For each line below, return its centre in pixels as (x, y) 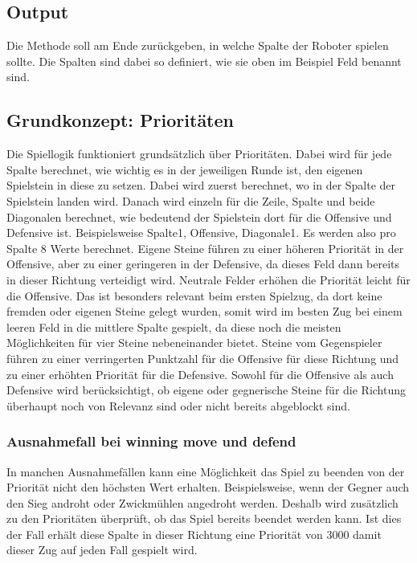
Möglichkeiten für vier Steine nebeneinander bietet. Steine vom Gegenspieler (194, 343)
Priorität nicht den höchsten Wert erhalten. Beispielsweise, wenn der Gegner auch (208, 487)
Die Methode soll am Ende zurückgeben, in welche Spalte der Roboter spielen (198, 45)
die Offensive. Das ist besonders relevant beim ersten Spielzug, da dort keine (194, 295)
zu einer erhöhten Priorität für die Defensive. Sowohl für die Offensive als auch (200, 374)
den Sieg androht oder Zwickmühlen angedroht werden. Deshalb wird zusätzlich (202, 502)
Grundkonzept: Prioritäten (120, 120)
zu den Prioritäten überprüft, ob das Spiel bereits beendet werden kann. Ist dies (204, 518)
